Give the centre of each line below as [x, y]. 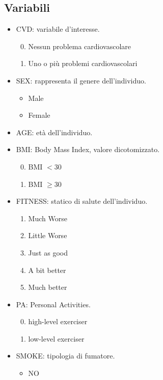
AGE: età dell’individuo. [54, 132]
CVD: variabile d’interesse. [58, 29]
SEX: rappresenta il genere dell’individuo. [81, 80]
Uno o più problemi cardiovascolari [83, 63]
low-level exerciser [56, 338]
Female [39, 115]
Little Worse [48, 235]
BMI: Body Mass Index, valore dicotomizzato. [88, 149]
